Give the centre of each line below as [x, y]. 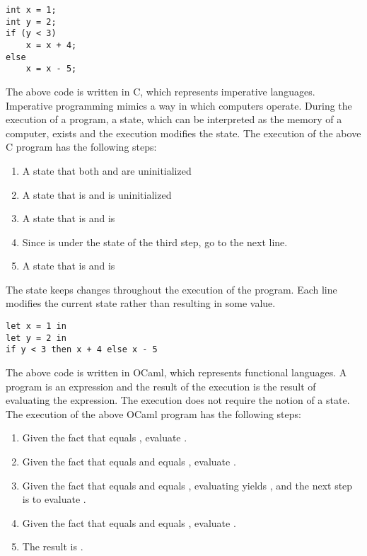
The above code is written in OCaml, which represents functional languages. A [176, 372]
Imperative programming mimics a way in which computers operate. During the [179, 105]
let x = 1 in [36, 326]
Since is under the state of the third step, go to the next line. [155, 242]
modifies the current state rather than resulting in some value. [141, 303]
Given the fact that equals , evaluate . [105, 438]
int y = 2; [31, 22]
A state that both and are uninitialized [107, 170]
